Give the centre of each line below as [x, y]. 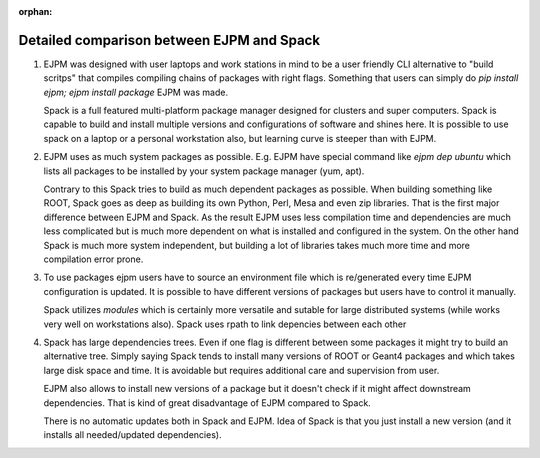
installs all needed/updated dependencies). [132, 435]
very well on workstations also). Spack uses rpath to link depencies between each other [225, 324]
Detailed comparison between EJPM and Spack [169, 40]
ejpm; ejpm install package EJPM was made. [136, 92]
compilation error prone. [93, 259]
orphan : [35, 11]
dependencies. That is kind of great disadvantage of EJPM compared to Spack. [207, 402]
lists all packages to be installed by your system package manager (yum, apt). [204, 171]
